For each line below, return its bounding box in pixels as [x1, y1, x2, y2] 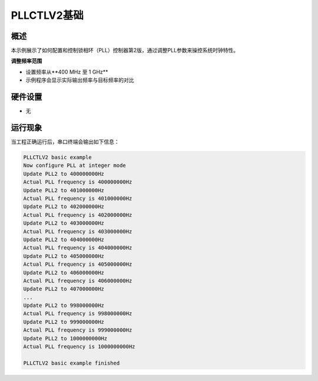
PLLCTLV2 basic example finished [23, 359, 120, 366]
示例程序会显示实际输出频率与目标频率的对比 [25, 76, 134, 83]
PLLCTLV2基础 [11, 9, 84, 22]
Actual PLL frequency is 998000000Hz [23, 310, 132, 317]
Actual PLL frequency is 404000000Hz [23, 245, 132, 251]
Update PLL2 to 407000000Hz [23, 286, 104, 292]
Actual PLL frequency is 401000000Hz [23, 195, 132, 202]
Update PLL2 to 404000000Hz [23, 236, 104, 243]
